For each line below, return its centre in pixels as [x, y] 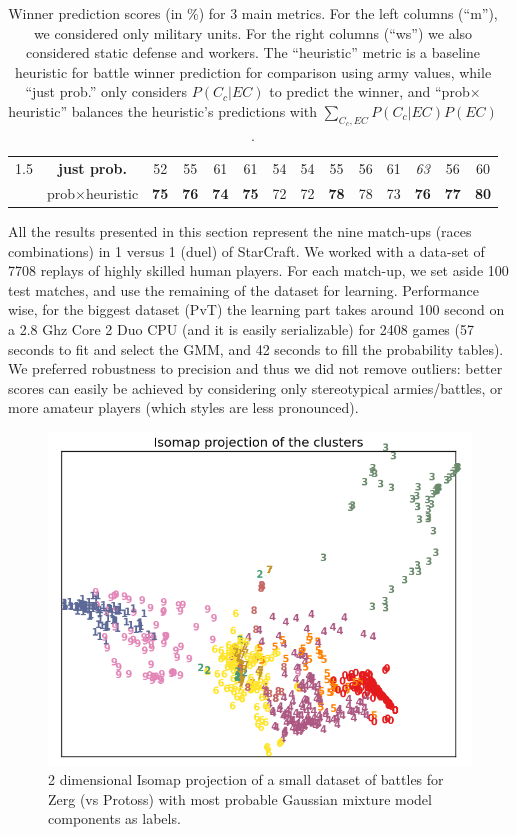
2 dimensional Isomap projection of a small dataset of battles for [246, 779]
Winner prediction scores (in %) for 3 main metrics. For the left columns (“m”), [253, 13]
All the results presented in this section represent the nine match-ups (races [240, 230]
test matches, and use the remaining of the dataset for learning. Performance [243, 289]
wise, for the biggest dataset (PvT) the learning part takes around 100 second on [256, 309]
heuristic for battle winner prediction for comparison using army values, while [253, 71]
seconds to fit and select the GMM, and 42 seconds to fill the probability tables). [256, 348]
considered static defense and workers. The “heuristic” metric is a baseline [253, 52]
